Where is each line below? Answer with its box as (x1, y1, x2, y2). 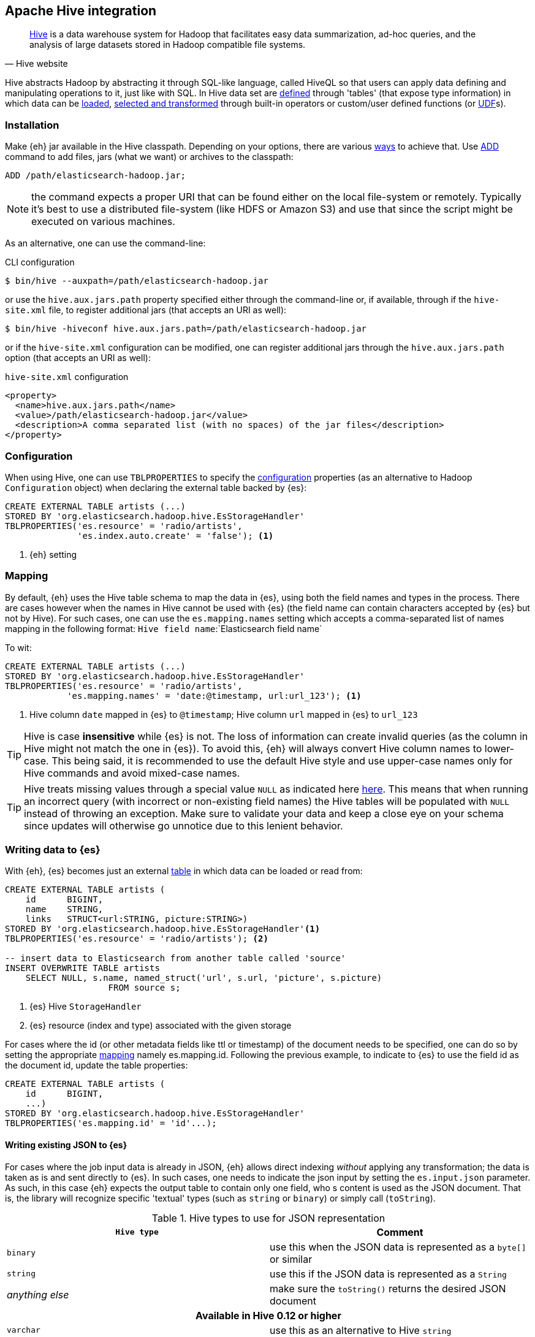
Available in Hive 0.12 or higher (195, 1309, 341, 1322)
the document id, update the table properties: (5, 1060, 188, 1071)
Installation (5, 118, 59, 131)
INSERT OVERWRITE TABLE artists (5, 963, 160, 973)
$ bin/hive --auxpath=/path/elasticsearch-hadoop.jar (5, 276, 268, 286)
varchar (7, 1325, 40, 1335)
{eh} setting (29, 549, 77, 560)
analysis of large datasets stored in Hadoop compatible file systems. (29, 39, 306, 50)
